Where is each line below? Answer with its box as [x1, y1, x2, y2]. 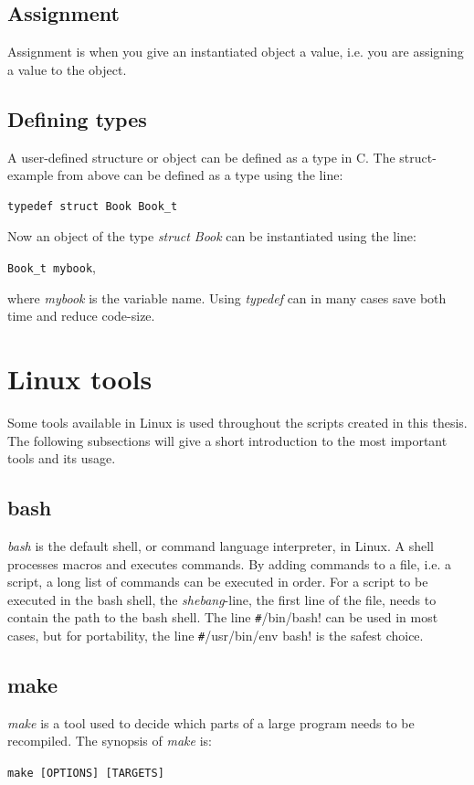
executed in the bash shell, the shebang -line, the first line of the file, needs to [7, 589, 437, 609]
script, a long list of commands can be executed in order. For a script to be [7, 572, 428, 591]
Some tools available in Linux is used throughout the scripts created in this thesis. [7, 412, 468, 431]
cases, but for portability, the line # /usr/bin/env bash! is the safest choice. [7, 625, 424, 644]
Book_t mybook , [7, 257, 96, 276]
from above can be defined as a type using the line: [57, 165, 343, 185]
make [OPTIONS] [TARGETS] [7, 767, 164, 780]
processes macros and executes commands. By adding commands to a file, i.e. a [7, 554, 452, 573]
